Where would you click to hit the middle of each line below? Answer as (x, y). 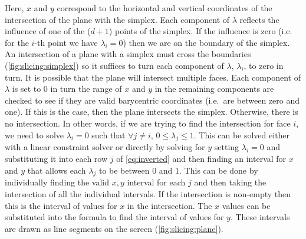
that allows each (57, 170)
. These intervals (260, 217)
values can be (246, 205)
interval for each (156, 182)
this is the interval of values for (61, 205)
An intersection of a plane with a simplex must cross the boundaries (128, 54)
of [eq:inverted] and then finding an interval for (201, 158)
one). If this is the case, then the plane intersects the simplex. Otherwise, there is (152, 112)
